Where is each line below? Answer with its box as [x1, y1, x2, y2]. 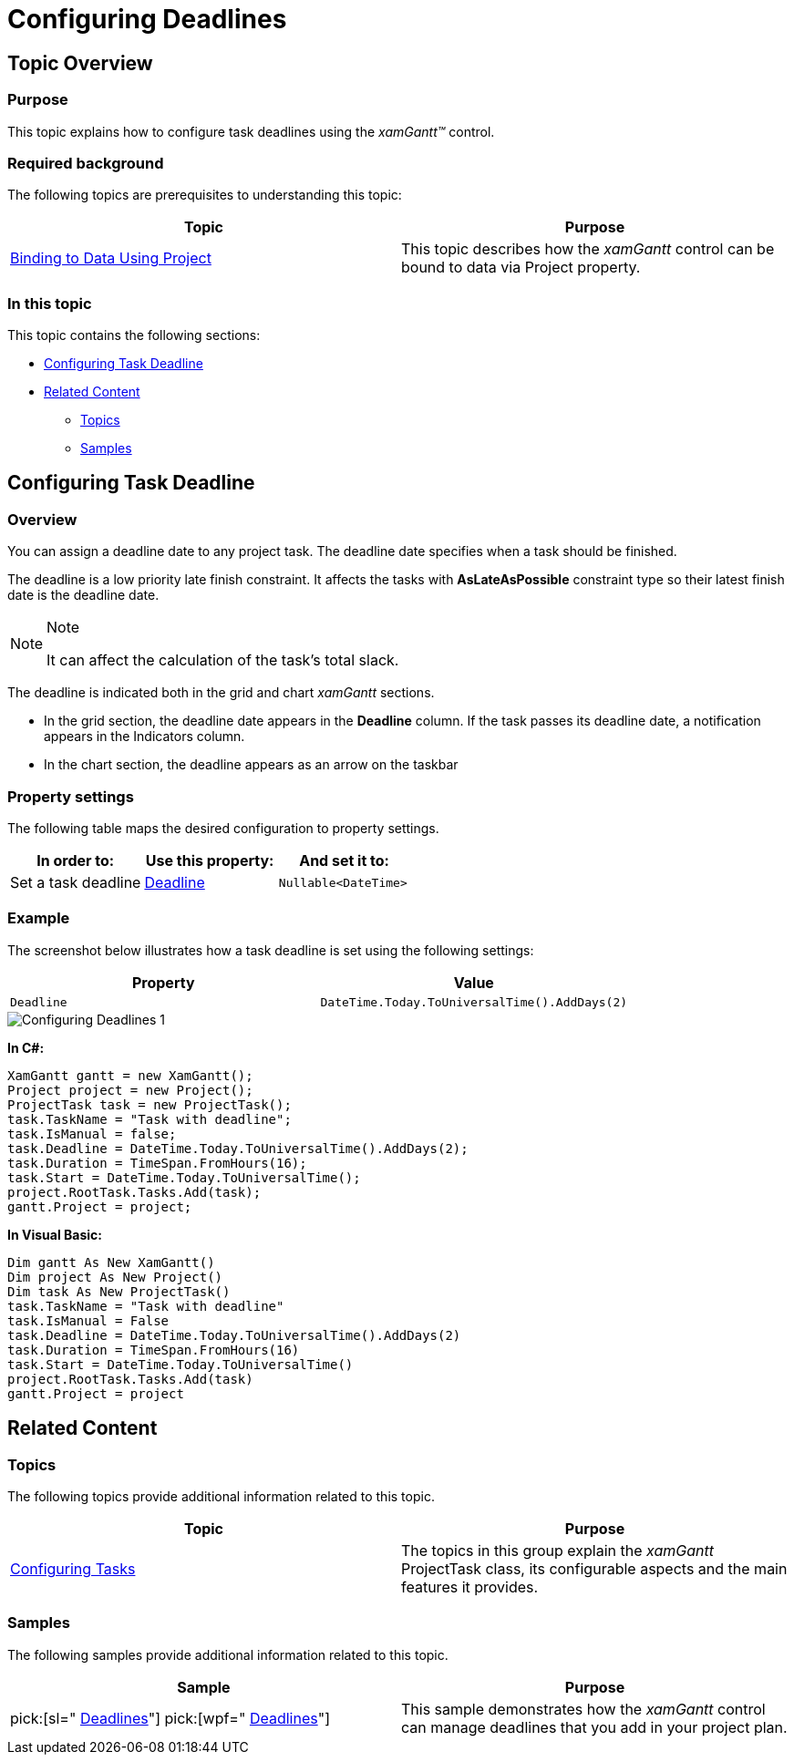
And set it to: [299, 851, 389, 871]
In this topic [7, 294, 92, 313]
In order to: [36, 851, 115, 871]
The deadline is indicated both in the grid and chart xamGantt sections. [7, 685, 435, 701]
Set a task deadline [10, 873, 141, 892]
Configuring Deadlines [7, 4, 287, 35]
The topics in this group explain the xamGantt [401, 1540, 714, 1560]
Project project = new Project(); [7, 1082, 253, 1097]
